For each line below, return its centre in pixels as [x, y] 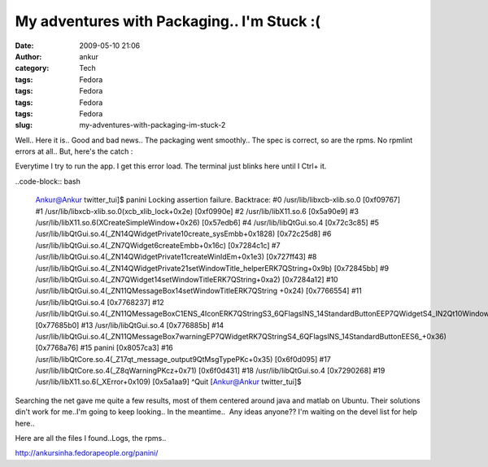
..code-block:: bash [48, 181]
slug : [24, 125]
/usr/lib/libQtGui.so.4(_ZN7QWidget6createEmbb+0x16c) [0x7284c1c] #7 [158, 245]
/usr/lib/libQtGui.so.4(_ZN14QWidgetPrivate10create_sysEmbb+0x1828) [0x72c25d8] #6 [183, 234]
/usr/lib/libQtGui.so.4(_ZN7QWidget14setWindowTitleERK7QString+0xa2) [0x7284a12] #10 [187, 279]
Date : [24, 46]
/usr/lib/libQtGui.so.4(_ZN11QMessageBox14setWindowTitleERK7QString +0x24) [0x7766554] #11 [198, 291]
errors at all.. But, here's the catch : [74, 151]
